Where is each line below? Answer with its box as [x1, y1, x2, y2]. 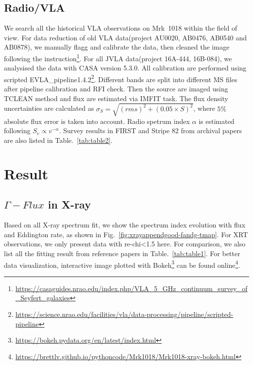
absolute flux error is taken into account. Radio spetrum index [4, 116, 190, 126]
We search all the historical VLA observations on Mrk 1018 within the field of [4, 23, 237, 33]
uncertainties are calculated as [4, 103, 94, 113]
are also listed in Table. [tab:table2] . [4, 135, 113, 145]
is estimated [199, 116, 235, 126]
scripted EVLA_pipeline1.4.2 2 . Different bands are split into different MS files [4, 72, 237, 84]
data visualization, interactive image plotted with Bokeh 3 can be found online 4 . [4, 258, 240, 270]
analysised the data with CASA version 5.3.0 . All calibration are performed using [4, 63, 247, 73]
